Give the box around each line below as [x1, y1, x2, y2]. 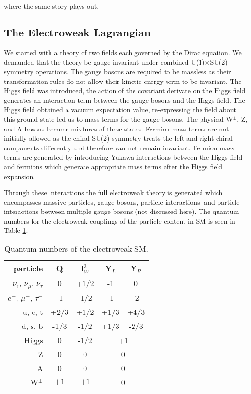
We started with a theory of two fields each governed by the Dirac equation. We [4, 47, 242, 57]
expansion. [4, 171, 35, 181]
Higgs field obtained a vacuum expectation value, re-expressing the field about [4, 104, 237, 115]
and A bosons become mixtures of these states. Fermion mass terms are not [4, 123, 229, 133]
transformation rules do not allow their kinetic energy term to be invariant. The [4, 76, 242, 86]
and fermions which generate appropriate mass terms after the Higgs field [4, 161, 223, 171]
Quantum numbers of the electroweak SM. [4, 243, 149, 255]
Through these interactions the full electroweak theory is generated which [4, 187, 223, 197]
